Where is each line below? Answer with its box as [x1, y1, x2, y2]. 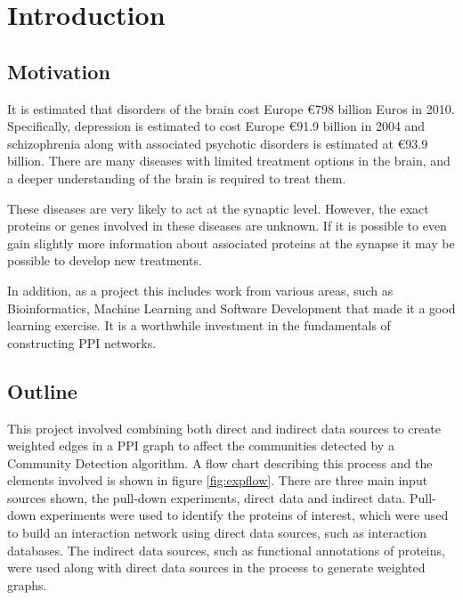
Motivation [7, 57, 110, 85]
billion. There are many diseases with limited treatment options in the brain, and [7, 151, 451, 170]
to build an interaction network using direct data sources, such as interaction [7, 523, 427, 542]
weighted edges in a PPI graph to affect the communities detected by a [7, 436, 394, 455]
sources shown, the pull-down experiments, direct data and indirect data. [7, 488, 406, 507]
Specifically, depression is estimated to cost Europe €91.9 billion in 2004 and [7, 117, 426, 135]
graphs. [7, 575, 47, 594]
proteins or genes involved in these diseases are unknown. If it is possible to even [7, 216, 447, 235]
